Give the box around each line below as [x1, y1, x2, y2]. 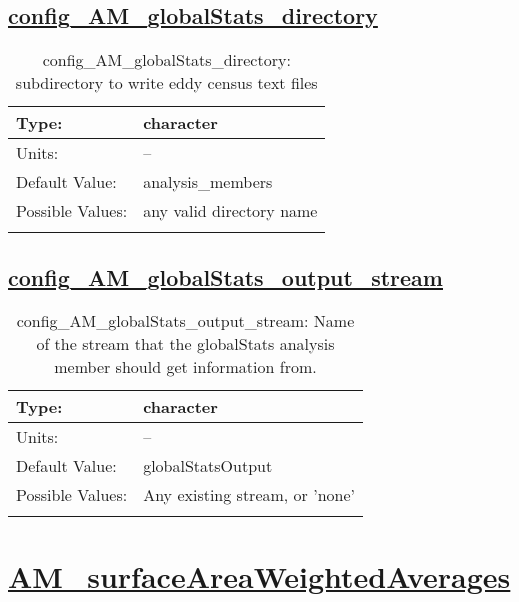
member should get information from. [54, 355, 317, 379]
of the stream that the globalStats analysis [36, 332, 335, 356]
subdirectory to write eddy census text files [15, 71, 318, 95]
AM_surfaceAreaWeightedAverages [8, 555, 511, 596]
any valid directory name [143, 199, 318, 223]
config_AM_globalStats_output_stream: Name [16, 309, 355, 333]
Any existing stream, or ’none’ [143, 483, 355, 507]
